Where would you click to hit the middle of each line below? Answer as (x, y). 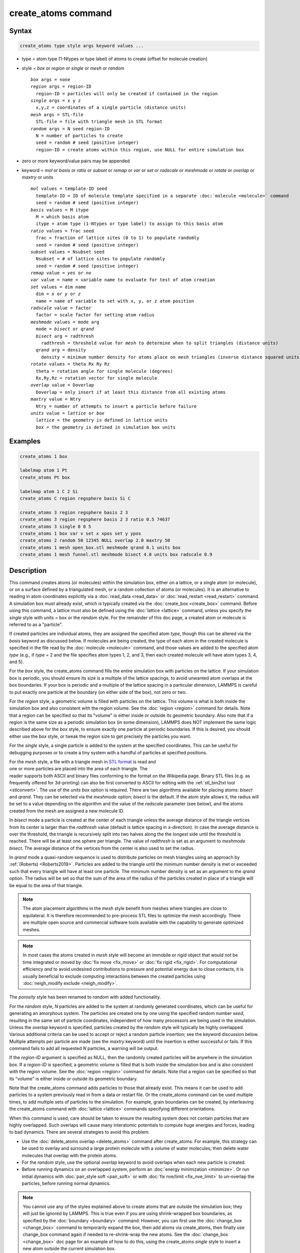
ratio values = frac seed (62, 231)
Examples (25, 441)
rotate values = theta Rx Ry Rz (70, 364)
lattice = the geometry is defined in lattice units (102, 420)
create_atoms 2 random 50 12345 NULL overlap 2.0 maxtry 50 (95, 541)
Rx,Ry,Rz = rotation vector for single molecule (96, 378)
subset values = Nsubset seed (68, 252)
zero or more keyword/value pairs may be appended (76, 161)
